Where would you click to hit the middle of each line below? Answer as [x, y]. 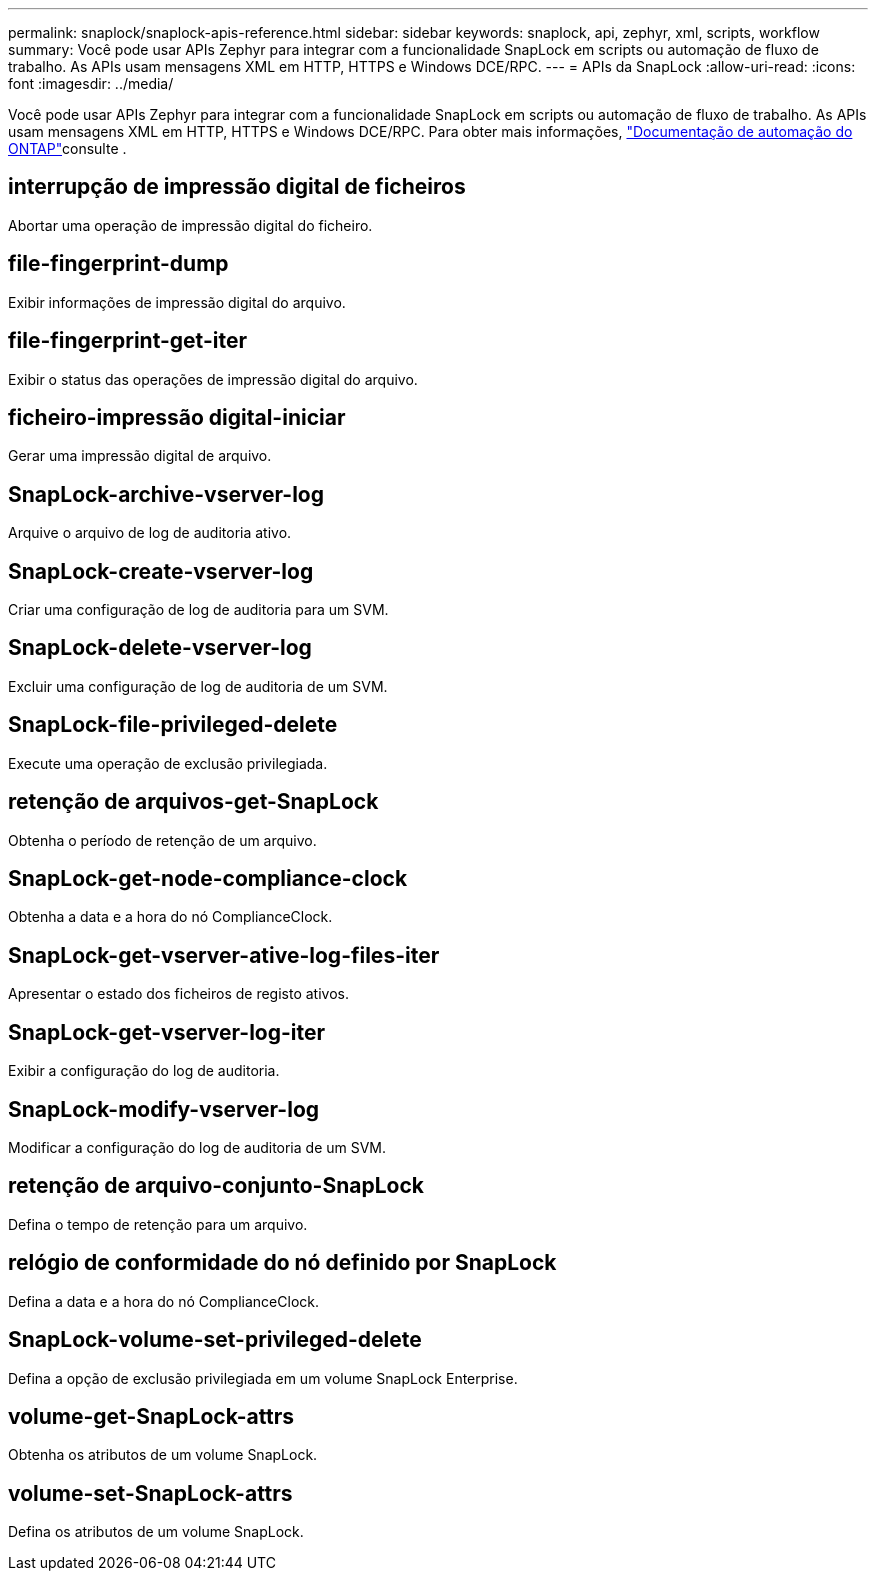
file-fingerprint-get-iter [128, 341]
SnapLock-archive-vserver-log [166, 494]
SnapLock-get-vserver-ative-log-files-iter [224, 955]
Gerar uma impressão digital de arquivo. [140, 456]
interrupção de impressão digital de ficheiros [237, 187]
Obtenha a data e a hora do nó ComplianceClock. [170, 917]
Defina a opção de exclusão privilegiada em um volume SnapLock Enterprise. [263, 1378]
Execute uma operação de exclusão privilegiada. [168, 763]
